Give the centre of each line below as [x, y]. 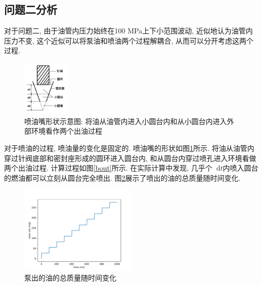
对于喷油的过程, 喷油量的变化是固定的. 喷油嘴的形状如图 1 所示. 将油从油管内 [129, 148]
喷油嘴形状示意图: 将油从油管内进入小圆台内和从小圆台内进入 [126, 121]
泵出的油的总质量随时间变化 [70, 277]
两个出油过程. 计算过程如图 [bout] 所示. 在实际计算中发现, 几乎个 [108, 168]
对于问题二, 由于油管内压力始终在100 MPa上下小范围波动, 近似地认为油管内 [128, 31]
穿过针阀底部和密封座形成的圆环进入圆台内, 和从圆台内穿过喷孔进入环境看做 [130, 158]
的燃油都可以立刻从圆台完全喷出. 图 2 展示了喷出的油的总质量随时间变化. [122, 177]
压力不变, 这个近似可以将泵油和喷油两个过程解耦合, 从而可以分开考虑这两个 [129, 40]
